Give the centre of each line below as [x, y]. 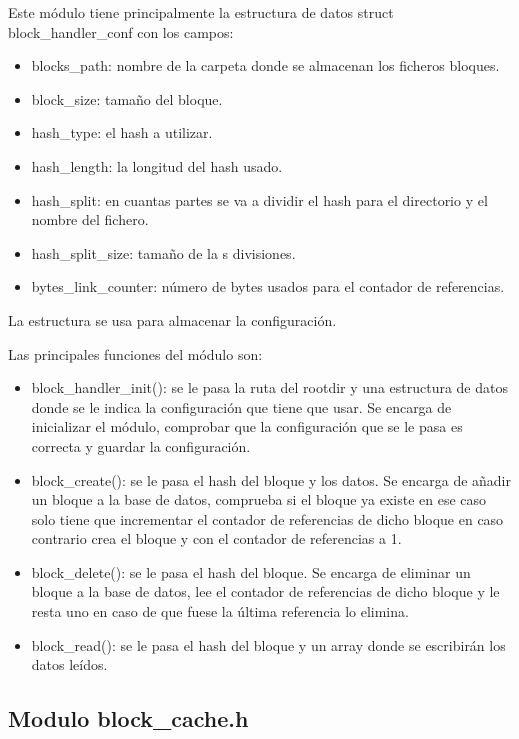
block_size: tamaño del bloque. [127, 98]
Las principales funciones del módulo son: [135, 353]
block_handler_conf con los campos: [121, 31]
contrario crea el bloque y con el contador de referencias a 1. [216, 538]
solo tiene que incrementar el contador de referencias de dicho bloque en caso [267, 518]
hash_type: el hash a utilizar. [122, 132]
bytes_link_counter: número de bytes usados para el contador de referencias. [268, 286]
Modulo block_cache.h [128, 718]
